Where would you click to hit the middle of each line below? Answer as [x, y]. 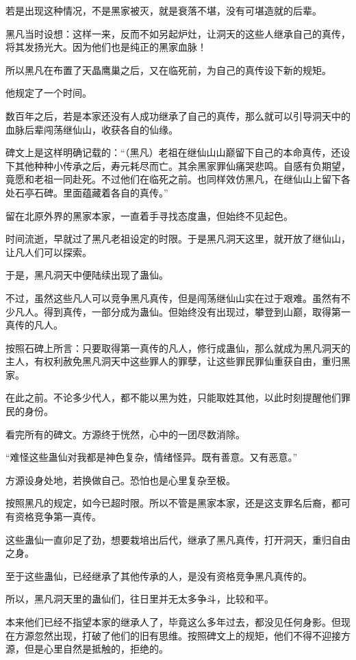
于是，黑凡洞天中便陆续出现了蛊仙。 [87, 275]
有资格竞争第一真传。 [53, 517]
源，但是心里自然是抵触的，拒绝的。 [87, 649]
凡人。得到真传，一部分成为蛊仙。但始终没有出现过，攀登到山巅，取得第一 [182, 311]
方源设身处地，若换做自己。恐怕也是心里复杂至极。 [120, 480]
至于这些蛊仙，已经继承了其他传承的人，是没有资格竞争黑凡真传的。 [159, 575]
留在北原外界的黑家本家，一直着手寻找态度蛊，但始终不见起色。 [149, 215]
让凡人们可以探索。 [49, 252]
